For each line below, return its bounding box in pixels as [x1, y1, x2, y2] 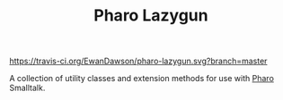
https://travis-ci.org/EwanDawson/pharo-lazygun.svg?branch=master [9, 55, 268, 67]
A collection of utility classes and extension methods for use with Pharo [9, 73, 274, 84]
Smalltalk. [9, 82, 46, 94]
